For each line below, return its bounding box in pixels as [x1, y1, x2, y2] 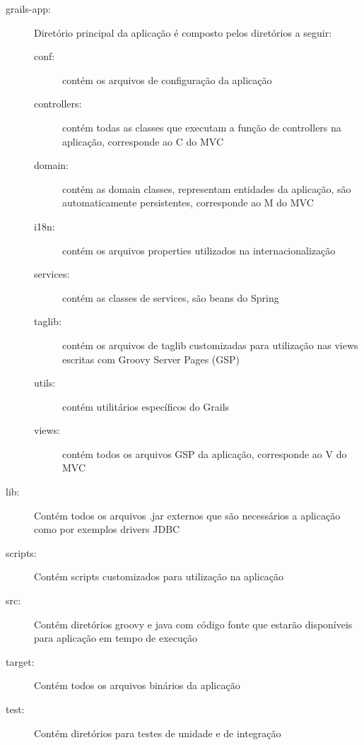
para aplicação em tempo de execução [34, 630, 197, 645]
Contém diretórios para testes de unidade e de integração [34, 725, 281, 740]
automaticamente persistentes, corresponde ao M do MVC [62, 195, 314, 210]
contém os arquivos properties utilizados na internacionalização [62, 242, 336, 257]
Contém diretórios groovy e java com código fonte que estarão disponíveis [34, 616, 353, 631]
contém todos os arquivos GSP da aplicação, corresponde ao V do [62, 446, 347, 461]
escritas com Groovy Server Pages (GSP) [62, 351, 240, 366]
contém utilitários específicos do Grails [62, 399, 230, 413]
